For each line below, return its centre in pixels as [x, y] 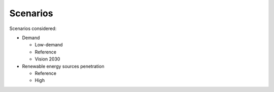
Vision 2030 [47, 59]
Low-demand [49, 45]
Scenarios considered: [33, 28]
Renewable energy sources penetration [63, 66]
